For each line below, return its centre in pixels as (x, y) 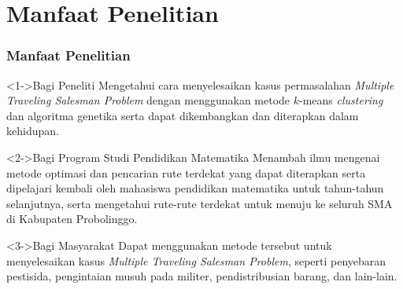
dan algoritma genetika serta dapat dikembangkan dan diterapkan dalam (183, 115)
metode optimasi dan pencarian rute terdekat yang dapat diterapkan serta (186, 172)
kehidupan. (33, 131)
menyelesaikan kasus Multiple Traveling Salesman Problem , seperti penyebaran (196, 260)
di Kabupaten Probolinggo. (72, 219)
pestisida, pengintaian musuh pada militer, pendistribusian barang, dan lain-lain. (202, 276)
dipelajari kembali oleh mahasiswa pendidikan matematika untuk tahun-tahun (195, 188)
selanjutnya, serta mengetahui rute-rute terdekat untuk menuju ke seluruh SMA (200, 203)
